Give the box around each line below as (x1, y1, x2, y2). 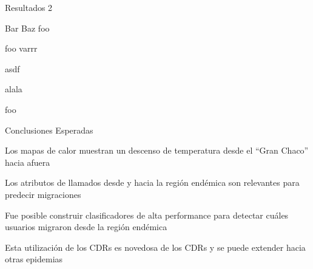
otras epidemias (5, 253, 63, 265)
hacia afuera (5, 155, 50, 168)
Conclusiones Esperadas (5, 123, 93, 136)
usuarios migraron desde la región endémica (5, 220, 167, 233)
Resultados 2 (5, 1, 53, 13)
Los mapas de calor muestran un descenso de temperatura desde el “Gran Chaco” (5, 144, 309, 157)
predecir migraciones (5, 188, 81, 200)
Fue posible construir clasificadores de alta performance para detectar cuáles (5, 208, 289, 221)
